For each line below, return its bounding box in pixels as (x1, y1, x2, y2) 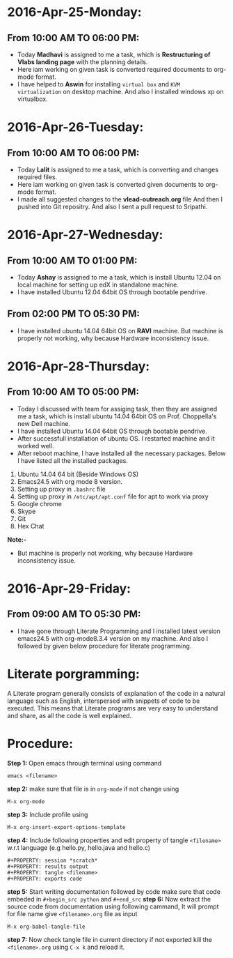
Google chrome (17, 499, 63, 508)
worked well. (17, 441, 54, 450)
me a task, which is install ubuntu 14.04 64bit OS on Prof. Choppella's (17, 412, 217, 420)
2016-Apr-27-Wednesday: (7, 227, 163, 243)
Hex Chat (17, 522, 45, 530)
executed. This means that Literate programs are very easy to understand (7, 704, 218, 712)
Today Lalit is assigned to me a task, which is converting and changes (17, 165, 219, 174)
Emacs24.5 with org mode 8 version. (17, 477, 123, 485)
